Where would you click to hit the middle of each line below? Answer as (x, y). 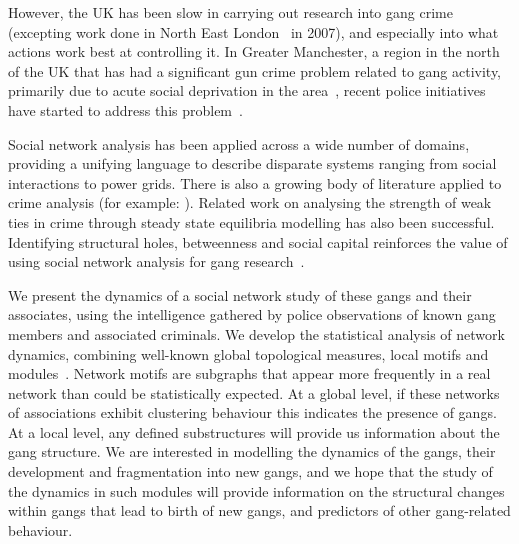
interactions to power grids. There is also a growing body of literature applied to (255, 182)
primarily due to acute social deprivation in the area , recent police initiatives (247, 90)
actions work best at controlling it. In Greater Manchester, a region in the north (254, 51)
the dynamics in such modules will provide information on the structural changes (256, 490)
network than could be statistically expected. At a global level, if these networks (254, 392)
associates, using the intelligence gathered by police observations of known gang (252, 314)
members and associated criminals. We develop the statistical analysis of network (256, 333)
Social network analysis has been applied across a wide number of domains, (239, 143)
